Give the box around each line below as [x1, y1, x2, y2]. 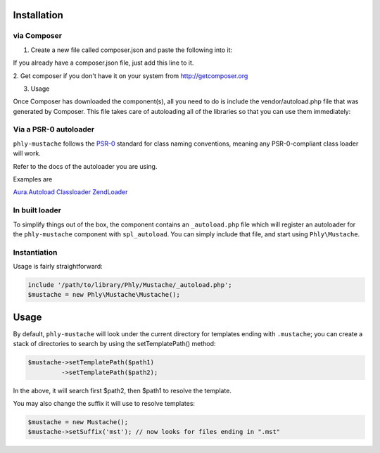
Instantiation [13, 247, 58, 257]
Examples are [13, 175, 53, 184]
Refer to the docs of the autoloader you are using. [13, 162, 158, 170]
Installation [13, 9, 63, 21]
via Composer [13, 31, 63, 41]
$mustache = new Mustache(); [27, 419, 129, 426]
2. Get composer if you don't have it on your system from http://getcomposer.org [13, 71, 248, 80]
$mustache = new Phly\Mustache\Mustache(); [27, 291, 181, 299]
